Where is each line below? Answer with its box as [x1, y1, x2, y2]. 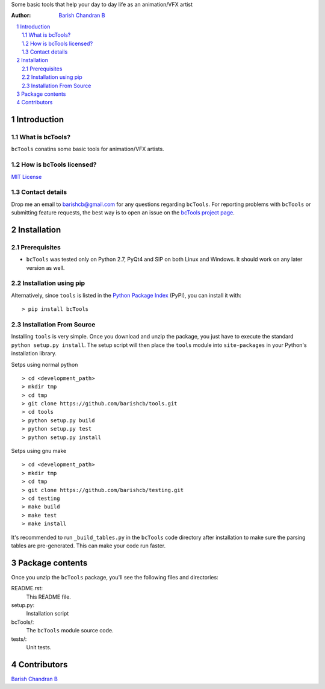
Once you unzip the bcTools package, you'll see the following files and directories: [11, 573, 219, 581]
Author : [11, 12, 31, 19]
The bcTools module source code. [26, 627, 114, 634]
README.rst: [11, 585, 43, 592]
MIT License [11, 173, 42, 180]
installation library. [11, 350, 57, 357]
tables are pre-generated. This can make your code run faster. [11, 542, 166, 549]
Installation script [26, 610, 69, 617]
